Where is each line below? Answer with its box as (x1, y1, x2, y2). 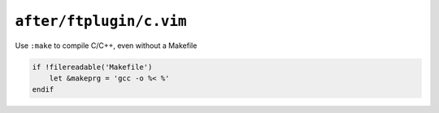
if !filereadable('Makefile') (32, 62, 153, 72)
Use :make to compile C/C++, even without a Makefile (15, 41, 198, 50)
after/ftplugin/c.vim (15, 12, 187, 30)
